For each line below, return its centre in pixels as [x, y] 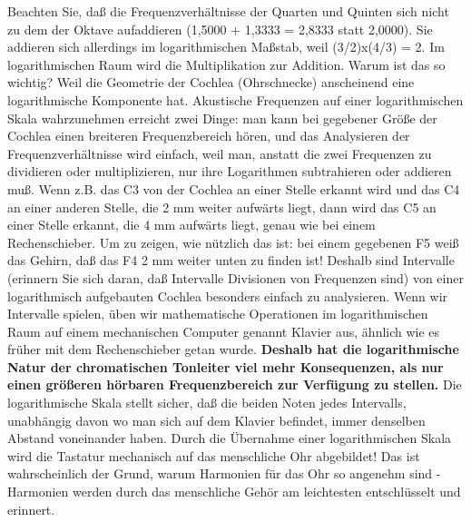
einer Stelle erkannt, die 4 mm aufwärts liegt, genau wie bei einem [191, 225]
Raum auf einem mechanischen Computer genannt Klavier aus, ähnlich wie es [224, 331]
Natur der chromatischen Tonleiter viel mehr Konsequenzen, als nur [226, 366]
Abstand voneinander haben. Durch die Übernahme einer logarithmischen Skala [230, 438]
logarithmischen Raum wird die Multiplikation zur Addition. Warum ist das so [226, 64]
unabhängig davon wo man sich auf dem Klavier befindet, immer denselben [216, 420]
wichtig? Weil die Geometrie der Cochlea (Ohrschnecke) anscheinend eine [211, 82]
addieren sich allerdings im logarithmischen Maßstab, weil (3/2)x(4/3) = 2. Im [226, 47]
